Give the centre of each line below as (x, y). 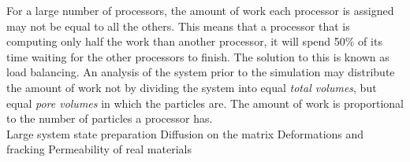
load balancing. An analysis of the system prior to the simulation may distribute (201, 72)
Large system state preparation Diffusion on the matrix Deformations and (185, 133)
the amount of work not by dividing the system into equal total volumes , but (192, 87)
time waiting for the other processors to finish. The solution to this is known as (198, 56)
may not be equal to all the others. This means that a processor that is (178, 26)
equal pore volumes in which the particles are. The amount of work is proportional (205, 103)
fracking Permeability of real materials (99, 149)
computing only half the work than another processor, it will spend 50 (176, 41)
